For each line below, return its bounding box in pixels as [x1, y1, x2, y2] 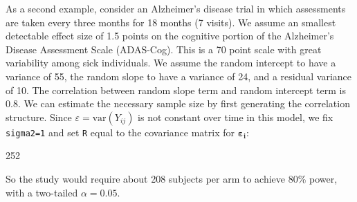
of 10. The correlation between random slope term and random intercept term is [6, 82, 346, 97]
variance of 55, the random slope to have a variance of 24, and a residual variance [6, 68, 352, 83]
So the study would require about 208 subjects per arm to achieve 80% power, [6, 172, 338, 185]
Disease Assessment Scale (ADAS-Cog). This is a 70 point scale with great [6, 42, 322, 56]
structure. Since [6, 109, 72, 124]
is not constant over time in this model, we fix [138, 109, 333, 124]
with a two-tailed [6, 185, 78, 199]
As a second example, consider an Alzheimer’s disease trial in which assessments [6, 1, 346, 15]
